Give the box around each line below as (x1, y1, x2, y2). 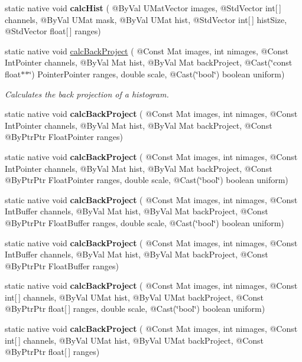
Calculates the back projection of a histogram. (5, 87, 169, 100)
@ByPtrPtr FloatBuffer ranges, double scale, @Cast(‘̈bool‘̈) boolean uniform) (5, 216, 284, 229)
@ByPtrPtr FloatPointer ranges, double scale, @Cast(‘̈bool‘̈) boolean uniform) (5, 174, 288, 186)
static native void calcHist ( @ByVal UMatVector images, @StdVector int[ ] (5, 2, 281, 14)
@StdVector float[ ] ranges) (5, 25, 101, 37)
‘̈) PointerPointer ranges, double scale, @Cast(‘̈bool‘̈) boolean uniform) (29, 67, 285, 80)
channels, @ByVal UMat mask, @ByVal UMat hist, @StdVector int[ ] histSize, (5, 13, 287, 25)
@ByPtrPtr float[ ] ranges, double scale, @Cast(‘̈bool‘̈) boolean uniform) (5, 302, 265, 315)
